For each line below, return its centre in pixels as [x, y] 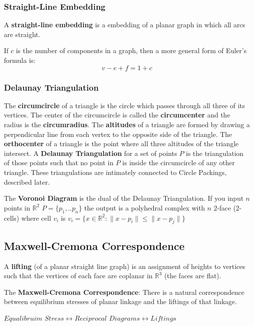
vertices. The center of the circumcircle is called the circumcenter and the [117, 115]
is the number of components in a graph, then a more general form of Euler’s [131, 50]
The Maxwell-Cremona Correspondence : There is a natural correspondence [124, 292]
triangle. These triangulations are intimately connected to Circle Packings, [115, 172]
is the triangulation [215, 153]
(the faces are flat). [193, 276]
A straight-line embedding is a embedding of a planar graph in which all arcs [125, 25]
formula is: [20, 60]
